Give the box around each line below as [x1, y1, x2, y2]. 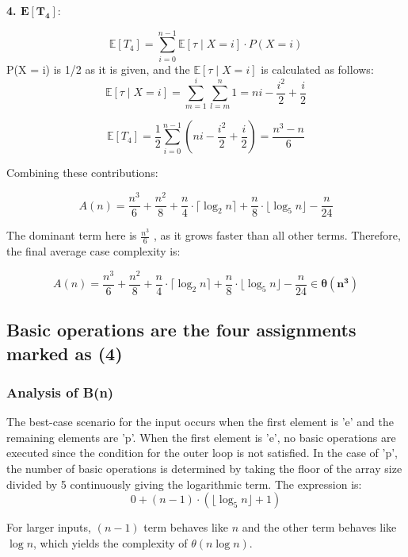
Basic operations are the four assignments [6, 317, 357, 342]
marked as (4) [6, 340, 123, 365]
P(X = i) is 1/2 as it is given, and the [6, 60, 190, 77]
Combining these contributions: [6, 164, 158, 181]
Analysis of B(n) [6, 382, 114, 401]
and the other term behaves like [242, 519, 397, 536]
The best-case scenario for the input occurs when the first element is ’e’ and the [6, 413, 395, 430]
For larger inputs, [6, 519, 91, 536]
